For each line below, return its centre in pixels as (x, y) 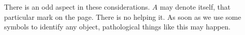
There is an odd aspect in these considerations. (77, 7)
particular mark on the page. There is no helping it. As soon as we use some (123, 16)
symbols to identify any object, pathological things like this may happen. (117, 27)
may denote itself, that (195, 7)
